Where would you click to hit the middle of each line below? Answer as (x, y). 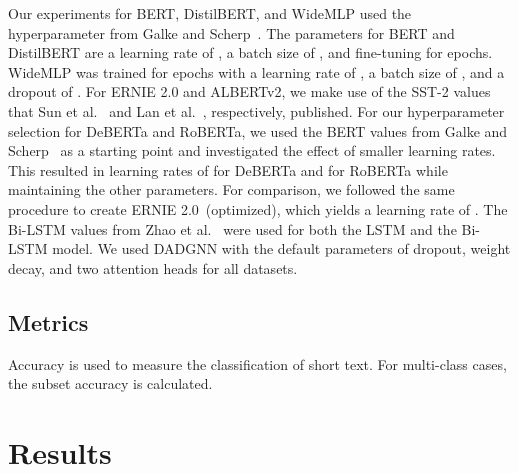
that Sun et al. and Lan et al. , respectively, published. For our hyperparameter (256, 110)
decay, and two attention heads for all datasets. (153, 267)
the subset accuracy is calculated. (110, 383)
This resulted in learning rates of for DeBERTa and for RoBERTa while (228, 169)
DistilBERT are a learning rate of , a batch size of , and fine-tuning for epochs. (250, 52)
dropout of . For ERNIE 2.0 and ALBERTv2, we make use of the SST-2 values (249, 91)
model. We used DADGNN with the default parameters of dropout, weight (281, 248)
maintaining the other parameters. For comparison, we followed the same (231, 189)
